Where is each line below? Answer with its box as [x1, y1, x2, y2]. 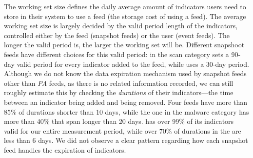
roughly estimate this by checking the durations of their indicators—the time [4, 87, 234, 98]
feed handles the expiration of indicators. [4, 144, 126, 155]
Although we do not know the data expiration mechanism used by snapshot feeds [4, 68, 247, 79]
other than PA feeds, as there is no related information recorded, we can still [4, 78, 234, 88]
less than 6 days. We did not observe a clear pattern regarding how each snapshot [4, 135, 248, 145]
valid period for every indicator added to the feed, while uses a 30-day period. [17, 59, 249, 69]
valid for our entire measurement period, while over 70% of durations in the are [4, 125, 241, 136]
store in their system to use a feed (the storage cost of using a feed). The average [4, 11, 246, 21]
